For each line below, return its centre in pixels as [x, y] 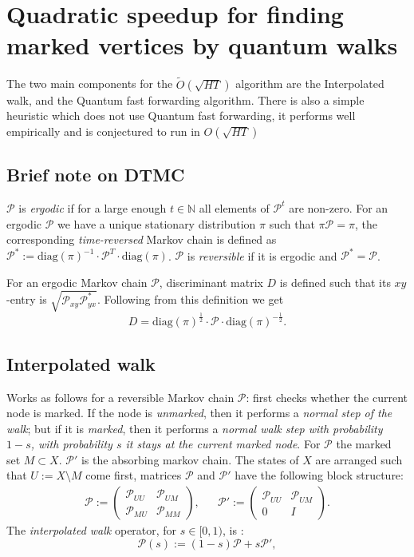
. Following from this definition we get [190, 299]
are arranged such [359, 459]
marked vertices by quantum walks [202, 45]
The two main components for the [90, 84]
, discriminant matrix [211, 282]
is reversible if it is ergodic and [262, 255]
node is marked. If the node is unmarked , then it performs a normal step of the [199, 413]
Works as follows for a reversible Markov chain [120, 397]
